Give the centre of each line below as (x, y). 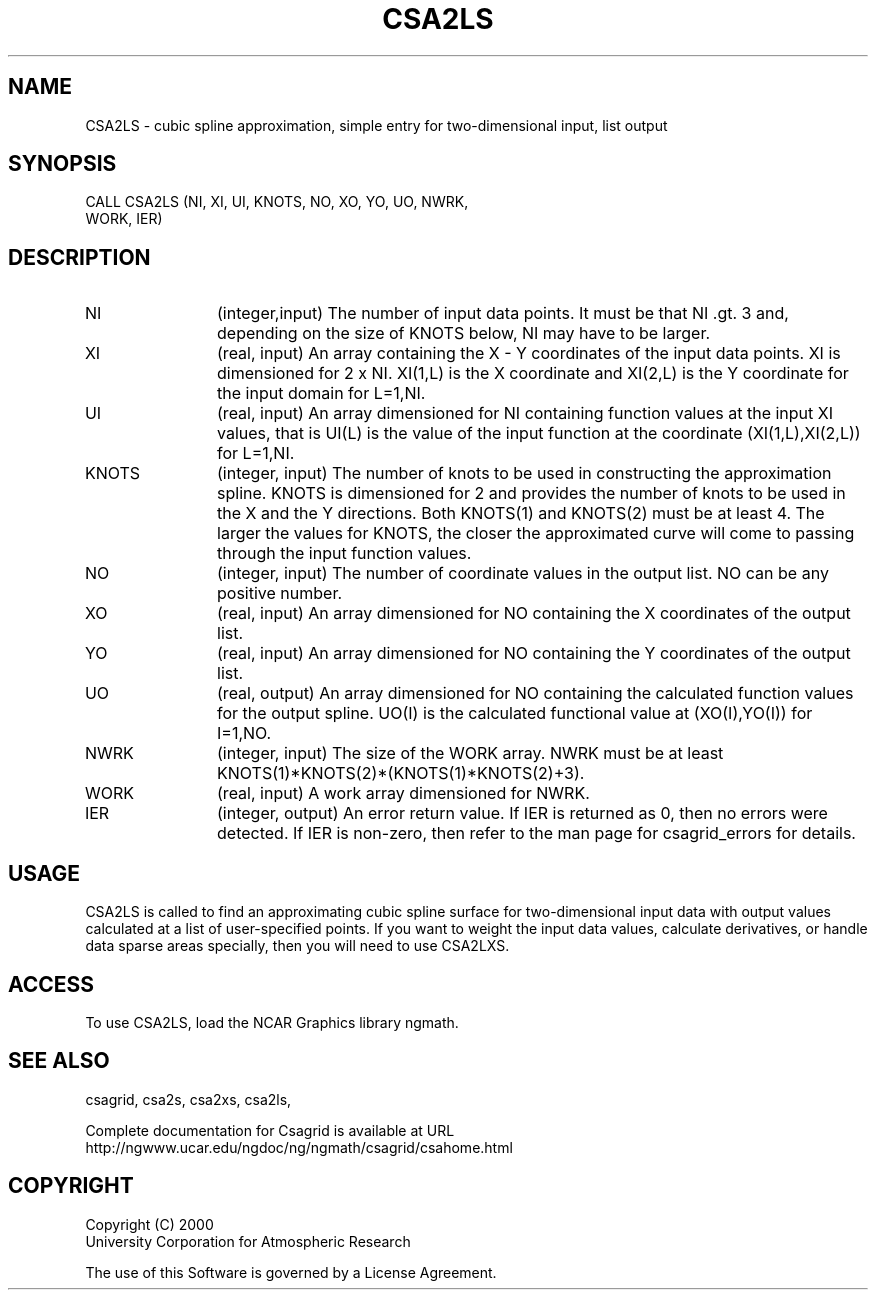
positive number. (280, 593)
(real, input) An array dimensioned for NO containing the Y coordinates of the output (534, 653)
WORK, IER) (124, 219)
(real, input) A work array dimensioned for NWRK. (403, 793)
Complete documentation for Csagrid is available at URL (270, 1130)
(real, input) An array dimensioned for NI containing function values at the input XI (525, 413)
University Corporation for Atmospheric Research (248, 1241)
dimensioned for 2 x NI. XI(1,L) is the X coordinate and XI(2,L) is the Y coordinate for (533, 373)
